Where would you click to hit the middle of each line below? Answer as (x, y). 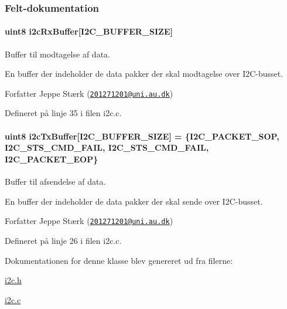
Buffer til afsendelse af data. (55, 181)
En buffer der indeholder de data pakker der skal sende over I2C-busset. (134, 201)
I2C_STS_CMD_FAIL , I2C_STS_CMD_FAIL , (107, 147)
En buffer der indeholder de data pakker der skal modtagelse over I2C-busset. (144, 74)
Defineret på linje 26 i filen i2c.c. (63, 240)
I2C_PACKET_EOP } (52, 159)
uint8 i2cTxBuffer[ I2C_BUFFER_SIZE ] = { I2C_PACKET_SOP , (142, 136)
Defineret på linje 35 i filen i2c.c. (63, 113)
